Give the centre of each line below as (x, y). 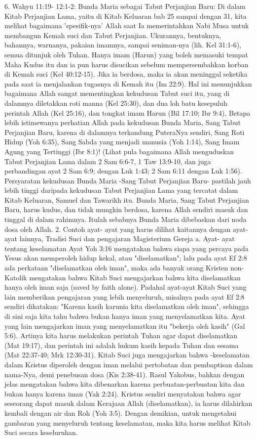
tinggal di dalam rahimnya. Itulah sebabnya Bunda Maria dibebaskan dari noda (126, 219)
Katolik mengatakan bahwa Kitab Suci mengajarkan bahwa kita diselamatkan (123, 277)
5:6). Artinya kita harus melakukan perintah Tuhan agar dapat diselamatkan (121, 335)
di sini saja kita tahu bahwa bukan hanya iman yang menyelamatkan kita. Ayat (125, 316)
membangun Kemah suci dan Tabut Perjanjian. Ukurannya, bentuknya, (113, 35)
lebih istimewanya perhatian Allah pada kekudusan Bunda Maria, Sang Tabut (123, 122)
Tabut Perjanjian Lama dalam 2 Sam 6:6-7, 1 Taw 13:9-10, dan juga (108, 161)
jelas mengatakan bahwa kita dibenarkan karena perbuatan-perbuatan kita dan (125, 384)
